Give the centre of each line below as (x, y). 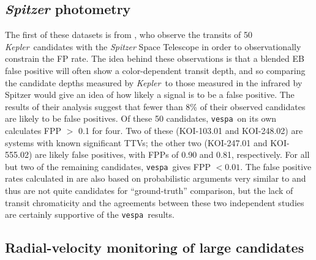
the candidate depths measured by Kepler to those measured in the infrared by (154, 82)
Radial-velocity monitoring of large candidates (155, 247)
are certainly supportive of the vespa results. (90, 214)
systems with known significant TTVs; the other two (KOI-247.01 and (136, 142)
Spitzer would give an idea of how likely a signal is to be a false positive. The (150, 95)
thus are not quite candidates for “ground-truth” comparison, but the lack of (149, 191)
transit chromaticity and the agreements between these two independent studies (155, 202)
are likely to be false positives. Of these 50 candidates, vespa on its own (141, 118)
